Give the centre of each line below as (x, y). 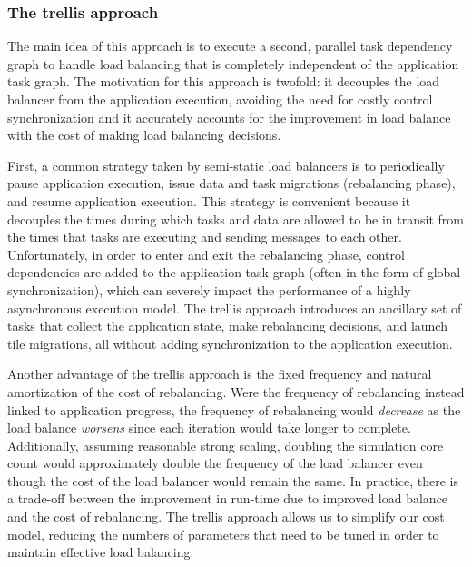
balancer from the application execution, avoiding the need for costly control (220, 99)
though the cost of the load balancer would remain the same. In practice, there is (233, 480)
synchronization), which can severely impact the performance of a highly (209, 289)
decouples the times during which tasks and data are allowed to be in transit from (236, 219)
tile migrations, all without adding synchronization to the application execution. (230, 343)
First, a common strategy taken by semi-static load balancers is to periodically (226, 165)
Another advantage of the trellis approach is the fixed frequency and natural (220, 374)
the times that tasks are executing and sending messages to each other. (205, 237)
